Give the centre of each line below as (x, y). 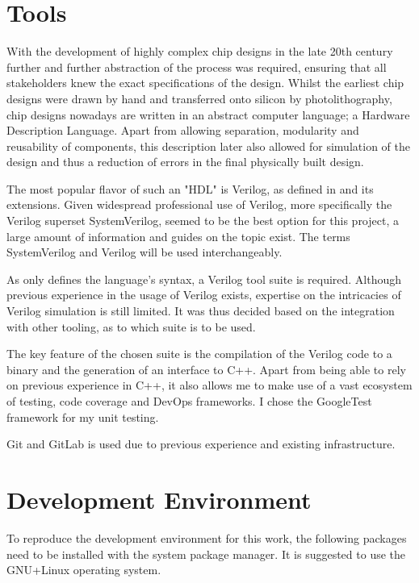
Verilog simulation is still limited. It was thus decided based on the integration (201, 311)
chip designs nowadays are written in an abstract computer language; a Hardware (208, 114)
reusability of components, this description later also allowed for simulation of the (208, 146)
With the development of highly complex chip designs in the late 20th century (200, 51)
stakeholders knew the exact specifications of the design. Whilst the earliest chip (205, 83)
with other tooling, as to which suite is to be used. (131, 326)
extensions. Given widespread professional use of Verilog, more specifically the (199, 204)
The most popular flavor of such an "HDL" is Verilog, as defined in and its (190, 188)
